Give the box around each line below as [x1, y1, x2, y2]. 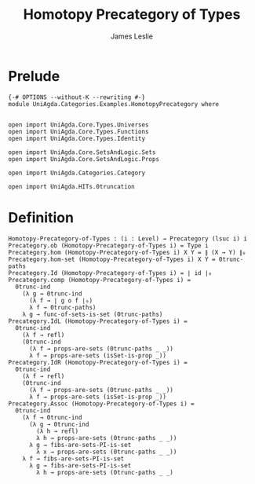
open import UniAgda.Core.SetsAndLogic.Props [8, 155, 159, 163]
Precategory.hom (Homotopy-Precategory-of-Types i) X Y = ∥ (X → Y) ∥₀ [8, 248, 246, 256]
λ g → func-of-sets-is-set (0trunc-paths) [22, 310, 163, 318]
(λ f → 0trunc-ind [22, 413, 82, 421]
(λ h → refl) [36, 427, 79, 435]
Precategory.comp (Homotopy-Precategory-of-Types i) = [8, 276, 191, 284]
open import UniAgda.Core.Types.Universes [8, 120, 149, 129]
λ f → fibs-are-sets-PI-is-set [22, 454, 125, 463]
